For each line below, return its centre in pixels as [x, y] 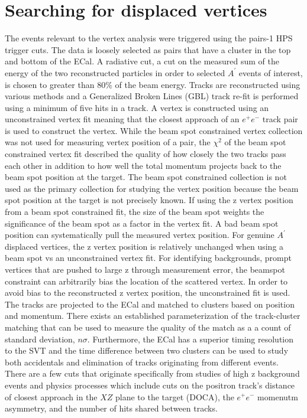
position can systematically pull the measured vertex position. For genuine [140, 235]
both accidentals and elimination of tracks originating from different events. [142, 362]
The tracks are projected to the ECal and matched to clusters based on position [150, 304]
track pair [280, 119]
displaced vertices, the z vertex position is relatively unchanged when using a [144, 246]
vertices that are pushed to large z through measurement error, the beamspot [145, 269]
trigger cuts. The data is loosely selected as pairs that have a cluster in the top [148, 49]
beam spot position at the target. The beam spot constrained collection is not [146, 177]
